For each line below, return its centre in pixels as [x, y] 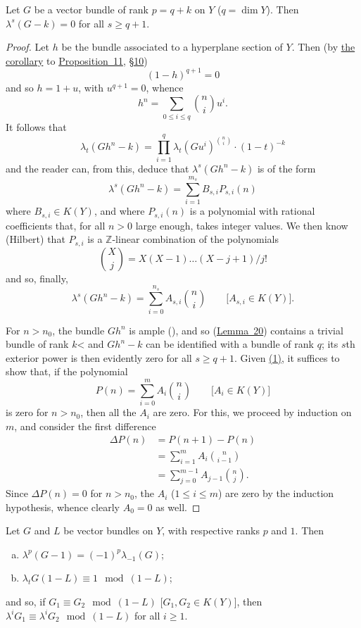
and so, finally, [37, 278]
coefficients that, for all [56, 225]
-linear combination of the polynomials [196, 239]
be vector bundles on [108, 530]
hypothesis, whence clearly [63, 507]
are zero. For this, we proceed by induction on [252, 412]
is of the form [286, 168]
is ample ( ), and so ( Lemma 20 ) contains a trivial [236, 330]
